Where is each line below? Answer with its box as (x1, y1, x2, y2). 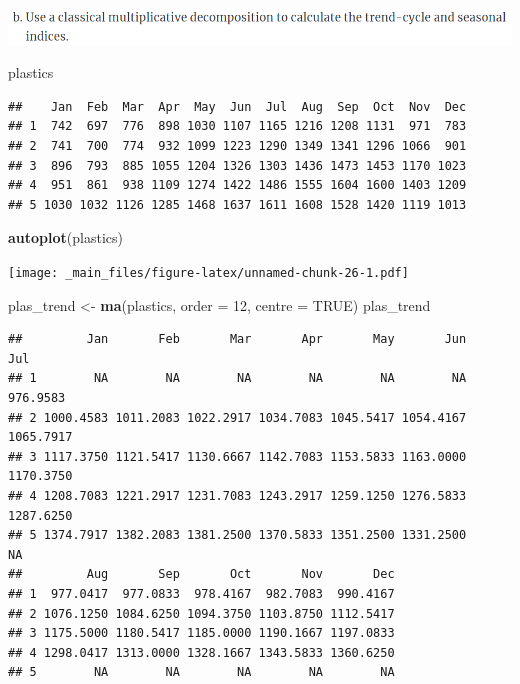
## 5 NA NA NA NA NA (8, 665, 395, 680)
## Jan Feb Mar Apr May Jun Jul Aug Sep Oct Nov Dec (8, 99, 467, 114)
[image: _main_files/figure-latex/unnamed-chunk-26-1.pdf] (8, 266, 409, 281)
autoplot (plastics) (8, 227, 123, 248)
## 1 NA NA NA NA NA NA (8, 371, 467, 386)
